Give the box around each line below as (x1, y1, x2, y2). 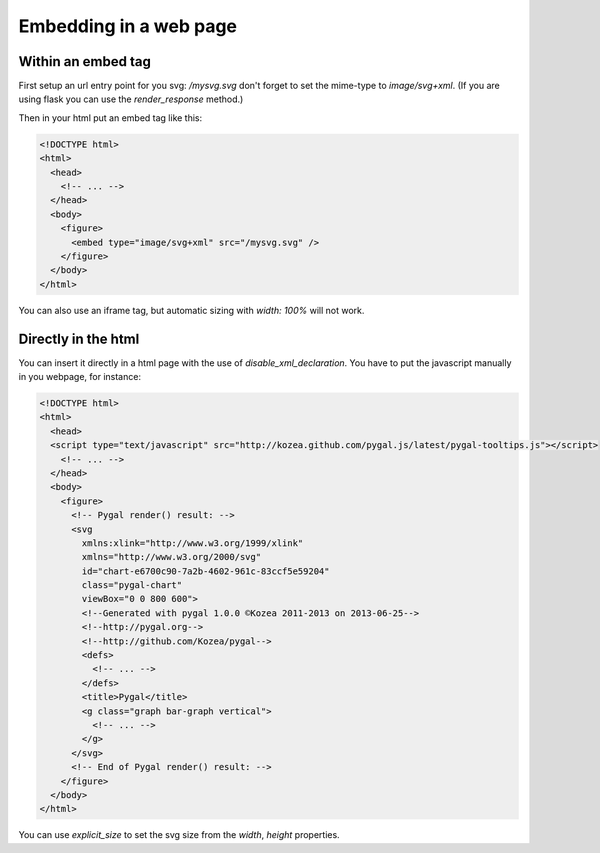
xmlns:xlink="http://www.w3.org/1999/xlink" (81, 537, 304, 549)
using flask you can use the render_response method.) (18, 93, 244, 105)
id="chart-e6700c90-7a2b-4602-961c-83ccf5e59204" (81, 565, 330, 577)
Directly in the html (18, 330, 140, 347)
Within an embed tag (18, 53, 152, 70)
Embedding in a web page (18, 15, 238, 37)
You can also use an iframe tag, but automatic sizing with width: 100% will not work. (18, 304, 365, 316)
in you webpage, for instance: (18, 371, 142, 383)
